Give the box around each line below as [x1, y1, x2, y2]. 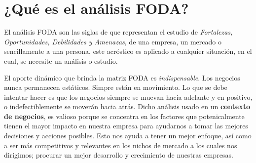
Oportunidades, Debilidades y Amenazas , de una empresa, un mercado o [4, 36, 221, 46]
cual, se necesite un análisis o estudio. [4, 55, 118, 66]
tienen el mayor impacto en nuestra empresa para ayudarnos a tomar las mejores [4, 121, 248, 131]
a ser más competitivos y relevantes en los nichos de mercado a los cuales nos [4, 140, 237, 150]
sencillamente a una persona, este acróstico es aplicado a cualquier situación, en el [4, 46, 252, 56]
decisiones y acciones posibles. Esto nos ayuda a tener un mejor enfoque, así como [4, 130, 252, 141]
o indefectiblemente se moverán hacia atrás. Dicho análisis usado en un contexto [4, 101, 251, 112]
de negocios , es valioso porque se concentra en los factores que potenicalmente [4, 111, 245, 121]
